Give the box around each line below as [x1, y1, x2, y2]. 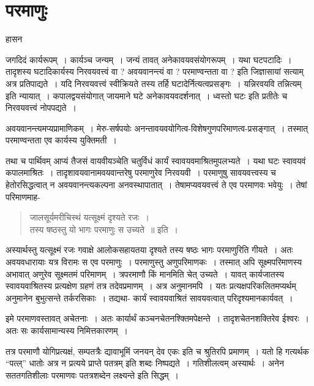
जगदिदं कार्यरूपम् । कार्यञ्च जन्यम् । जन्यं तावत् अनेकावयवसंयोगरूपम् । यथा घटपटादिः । [6, 53, 292, 66]
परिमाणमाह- [6, 190, 40, 203]
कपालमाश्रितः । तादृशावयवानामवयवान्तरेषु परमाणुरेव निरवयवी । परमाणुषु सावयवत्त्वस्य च [6, 166, 276, 179]
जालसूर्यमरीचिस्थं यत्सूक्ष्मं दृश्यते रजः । [29, 211, 149, 224]
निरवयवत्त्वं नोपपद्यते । [6, 101, 77, 114]
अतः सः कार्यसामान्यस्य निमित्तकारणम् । [6, 324, 129, 336]
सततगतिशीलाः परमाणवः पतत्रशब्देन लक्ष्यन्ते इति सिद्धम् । [6, 368, 179, 381]
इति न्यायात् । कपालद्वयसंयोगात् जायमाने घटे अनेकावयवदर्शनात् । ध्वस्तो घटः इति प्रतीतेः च [6, 89, 288, 102]
